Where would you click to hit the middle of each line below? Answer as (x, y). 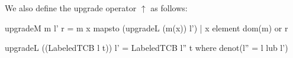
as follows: (169, 8)
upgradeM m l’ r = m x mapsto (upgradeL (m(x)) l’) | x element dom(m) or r (146, 28)
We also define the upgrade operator (71, 8)
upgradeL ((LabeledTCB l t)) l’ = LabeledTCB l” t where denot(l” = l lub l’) (146, 48)
